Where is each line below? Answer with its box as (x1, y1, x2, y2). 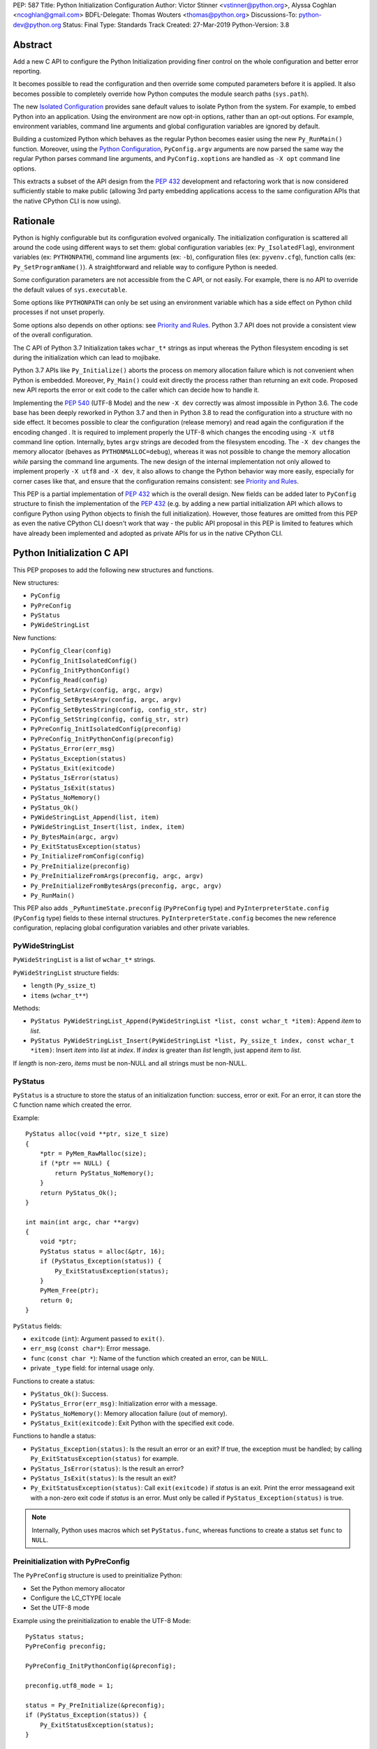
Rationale (13, 215, 55, 227)
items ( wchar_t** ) (30, 991, 89, 1000)
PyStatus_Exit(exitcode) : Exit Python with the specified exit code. (30, 1419, 235, 1427)
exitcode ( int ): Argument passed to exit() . (30, 1334, 165, 1343)
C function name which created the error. (13, 1100, 132, 1109)
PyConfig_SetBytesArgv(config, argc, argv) (30, 696, 182, 704)
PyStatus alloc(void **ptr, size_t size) (25, 1130, 169, 1138)
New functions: (13, 633, 57, 642)
